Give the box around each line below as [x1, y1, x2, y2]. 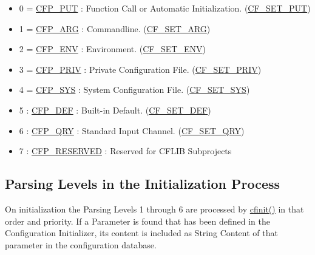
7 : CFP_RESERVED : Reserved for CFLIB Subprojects [19, 144, 232, 157]
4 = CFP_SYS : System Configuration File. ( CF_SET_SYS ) [19, 83, 250, 96]
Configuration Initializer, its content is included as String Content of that [5, 226, 278, 239]
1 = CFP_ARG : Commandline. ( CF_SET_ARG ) [19, 22, 211, 35]
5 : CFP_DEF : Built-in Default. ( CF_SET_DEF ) [19, 103, 211, 116]
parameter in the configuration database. [5, 238, 157, 251]
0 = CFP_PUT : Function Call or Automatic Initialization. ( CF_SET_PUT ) [19, 2, 311, 14]
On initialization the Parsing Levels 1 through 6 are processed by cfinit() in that [5, 202, 304, 215]
